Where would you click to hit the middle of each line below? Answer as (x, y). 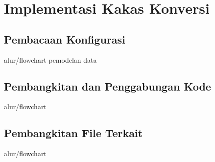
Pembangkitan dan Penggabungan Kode (107, 86)
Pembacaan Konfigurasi (65, 39)
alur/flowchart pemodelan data (50, 59)
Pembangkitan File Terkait (73, 133)
